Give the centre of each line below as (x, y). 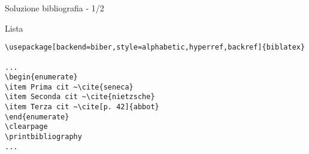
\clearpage (26, 127)
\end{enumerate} (37, 117)
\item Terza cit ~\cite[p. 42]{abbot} (82, 107)
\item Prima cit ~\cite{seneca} (69, 87)
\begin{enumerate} (41, 77)
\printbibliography (43, 137)
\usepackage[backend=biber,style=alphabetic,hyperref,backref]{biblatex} (155, 47)
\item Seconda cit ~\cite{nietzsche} (80, 97)
